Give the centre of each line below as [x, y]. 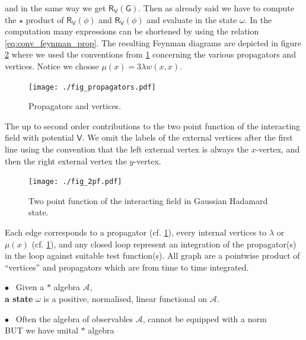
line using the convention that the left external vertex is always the [127, 149]
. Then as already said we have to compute [216, 8]
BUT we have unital [42, 330]
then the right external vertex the [66, 161]
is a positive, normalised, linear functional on [125, 298]
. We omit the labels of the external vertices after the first [187, 137]
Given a [30, 287]
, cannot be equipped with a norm [205, 318]
